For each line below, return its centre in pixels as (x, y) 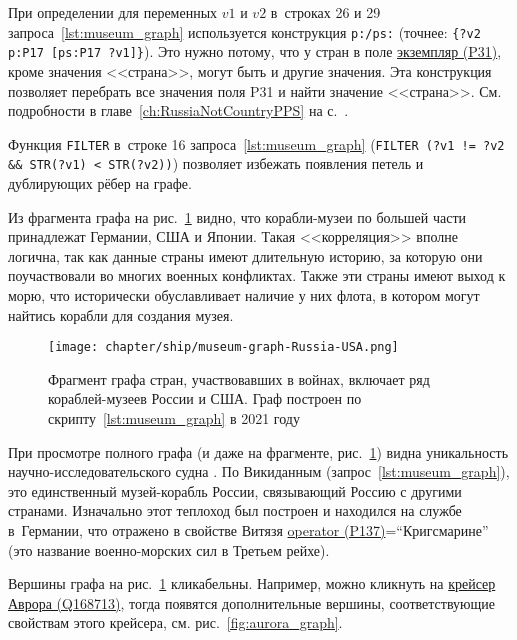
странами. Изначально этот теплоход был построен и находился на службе (235, 510)
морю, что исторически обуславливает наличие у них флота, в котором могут (244, 294)
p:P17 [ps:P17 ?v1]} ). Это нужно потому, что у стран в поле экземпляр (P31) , (255, 51)
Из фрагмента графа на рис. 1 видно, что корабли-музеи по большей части (237, 216)
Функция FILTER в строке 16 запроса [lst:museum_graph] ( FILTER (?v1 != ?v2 (256, 143)
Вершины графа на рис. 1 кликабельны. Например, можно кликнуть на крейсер (252, 583)
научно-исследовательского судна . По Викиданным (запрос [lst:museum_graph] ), (259, 471)
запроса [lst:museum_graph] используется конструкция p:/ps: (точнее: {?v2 (244, 31)
